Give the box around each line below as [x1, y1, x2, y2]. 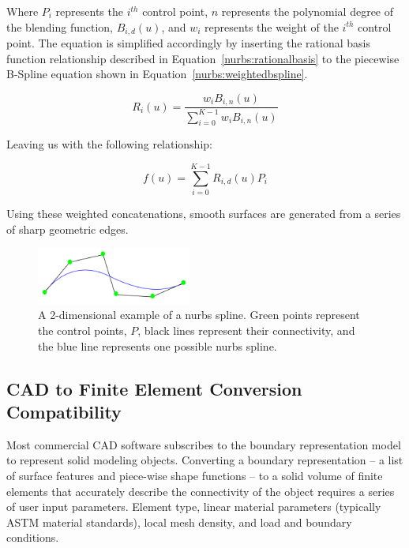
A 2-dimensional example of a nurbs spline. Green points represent [38, 306, 360, 323]
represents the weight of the [204, 18, 339, 35]
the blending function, [6, 18, 113, 35]
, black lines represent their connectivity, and [137, 322, 355, 339]
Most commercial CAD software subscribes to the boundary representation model [6, 436, 401, 452]
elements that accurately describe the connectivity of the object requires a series [6, 482, 395, 499]
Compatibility [6, 400, 122, 424]
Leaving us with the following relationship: [6, 136, 212, 152]
